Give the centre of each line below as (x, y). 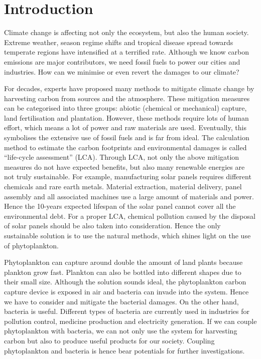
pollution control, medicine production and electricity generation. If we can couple (130, 321)
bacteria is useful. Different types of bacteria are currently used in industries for (127, 311)
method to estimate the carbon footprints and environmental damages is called (125, 147)
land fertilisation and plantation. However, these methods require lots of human (126, 117)
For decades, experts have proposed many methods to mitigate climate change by (129, 88)
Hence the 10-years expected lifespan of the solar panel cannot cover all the (120, 206)
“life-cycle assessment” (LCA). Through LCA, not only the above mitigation (122, 157)
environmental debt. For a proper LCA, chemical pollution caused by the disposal (130, 216)
